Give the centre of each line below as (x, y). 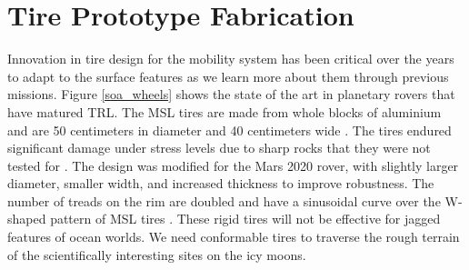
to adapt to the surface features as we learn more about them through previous (228, 76)
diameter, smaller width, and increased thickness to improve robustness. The (221, 183)
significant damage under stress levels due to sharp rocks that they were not (219, 148)
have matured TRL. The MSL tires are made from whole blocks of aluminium (225, 111)
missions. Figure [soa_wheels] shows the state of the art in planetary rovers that (231, 94)
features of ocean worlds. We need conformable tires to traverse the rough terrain (234, 237)
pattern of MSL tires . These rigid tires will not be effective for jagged (245, 219)
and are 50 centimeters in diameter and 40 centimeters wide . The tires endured (230, 130)
